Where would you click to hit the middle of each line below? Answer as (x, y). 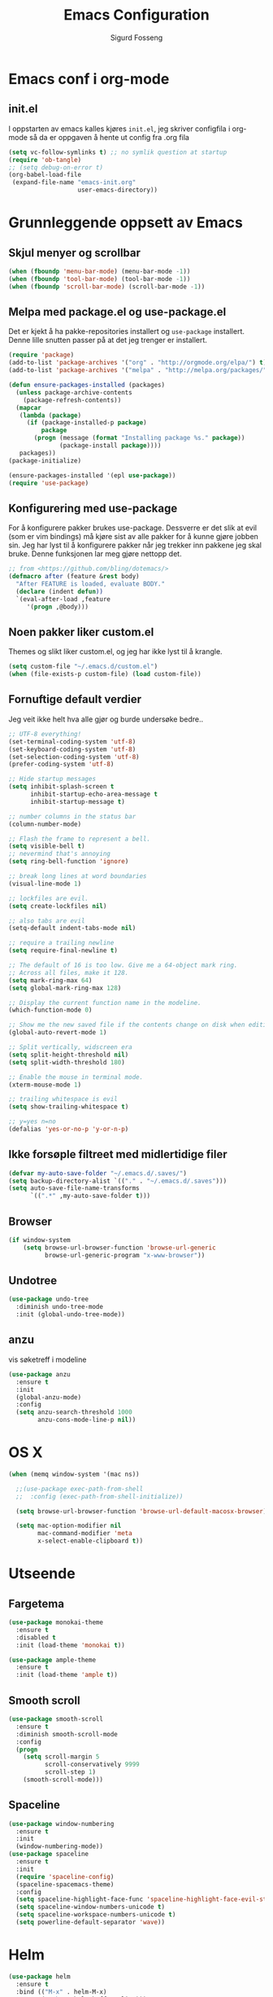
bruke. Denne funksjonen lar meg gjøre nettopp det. (95, 554)
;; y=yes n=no (32, 1121)
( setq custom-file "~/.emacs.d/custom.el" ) (83, 667)
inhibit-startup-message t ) (78, 801)
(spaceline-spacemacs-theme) (65, 1884)
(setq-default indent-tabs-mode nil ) (72, 928)
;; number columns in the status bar (72, 816)
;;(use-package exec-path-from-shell (80, 1489)
